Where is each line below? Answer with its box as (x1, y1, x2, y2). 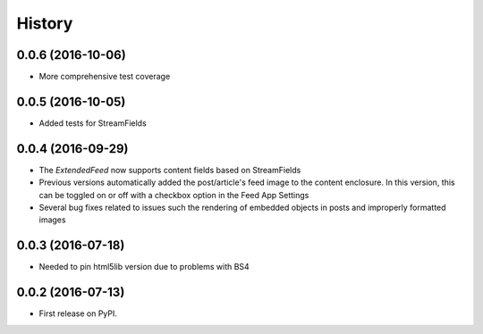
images (38, 214, 66, 225)
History (16, 13, 73, 33)
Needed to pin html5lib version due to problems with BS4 (38, 262, 250, 272)
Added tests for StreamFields (38, 117, 147, 129)
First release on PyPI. (38, 308, 118, 319)
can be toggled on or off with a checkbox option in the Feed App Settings (38, 189, 309, 200)
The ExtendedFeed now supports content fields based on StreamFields (38, 164, 301, 175)
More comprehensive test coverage (38, 71, 171, 82)
